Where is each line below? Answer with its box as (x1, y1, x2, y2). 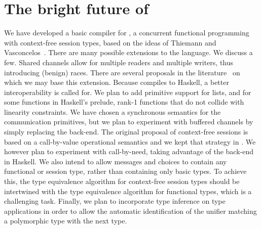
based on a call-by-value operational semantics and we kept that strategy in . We (4, 136, 256, 147)
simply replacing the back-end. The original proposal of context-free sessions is (4, 126, 248, 137)
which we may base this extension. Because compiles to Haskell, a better (4, 77, 229, 87)
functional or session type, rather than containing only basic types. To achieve (4, 166, 247, 176)
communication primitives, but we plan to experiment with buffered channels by (4, 116, 253, 127)
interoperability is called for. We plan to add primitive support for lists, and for (4, 86, 251, 97)
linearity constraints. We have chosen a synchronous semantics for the (4, 106, 221, 117)
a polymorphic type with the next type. (4, 215, 127, 226)
